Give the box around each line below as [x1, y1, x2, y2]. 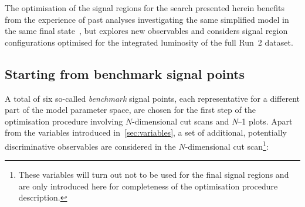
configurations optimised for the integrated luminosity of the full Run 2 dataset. [5, 36, 293, 48]
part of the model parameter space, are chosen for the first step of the [5, 103, 256, 116]
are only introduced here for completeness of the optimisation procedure [18, 180, 278, 192]
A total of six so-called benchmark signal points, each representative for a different [5, 92, 300, 104]
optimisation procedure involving [5, 115, 123, 127]
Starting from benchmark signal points [5, 64, 245, 82]
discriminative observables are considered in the [5, 140, 176, 152]
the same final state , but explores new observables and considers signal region [5, 25, 288, 37]
